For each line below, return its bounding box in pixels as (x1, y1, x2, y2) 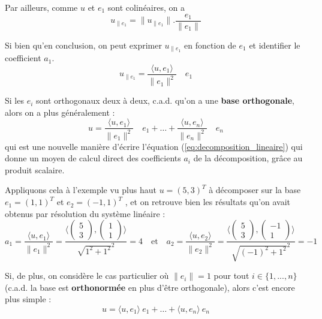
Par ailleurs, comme (5, 1, 78, 13)
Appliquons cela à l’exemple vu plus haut (5, 183, 157, 196)
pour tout (213, 269, 249, 282)
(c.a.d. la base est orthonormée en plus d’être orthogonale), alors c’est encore (5, 281, 295, 293)
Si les (5, 94, 24, 107)
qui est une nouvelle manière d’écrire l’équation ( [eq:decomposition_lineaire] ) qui (5, 140, 303, 152)
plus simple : (5, 293, 52, 305)
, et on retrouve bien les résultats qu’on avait (125, 195, 291, 208)
